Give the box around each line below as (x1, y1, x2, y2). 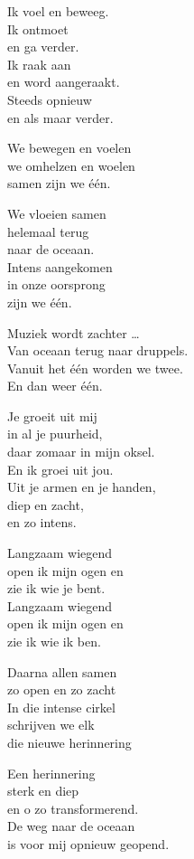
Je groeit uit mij (7, 406, 97, 425)
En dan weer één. (7, 376, 103, 395)
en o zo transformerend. (7, 798, 139, 817)
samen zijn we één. (7, 174, 111, 193)
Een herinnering (7, 763, 96, 782)
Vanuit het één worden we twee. (7, 358, 183, 377)
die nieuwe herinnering (7, 732, 132, 751)
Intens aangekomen (7, 257, 113, 276)
